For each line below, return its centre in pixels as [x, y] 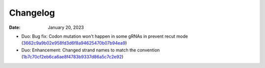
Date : [15, 27]
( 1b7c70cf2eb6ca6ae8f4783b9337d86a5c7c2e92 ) [72, 57]
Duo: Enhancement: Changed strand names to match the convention [91, 50]
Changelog [32, 13]
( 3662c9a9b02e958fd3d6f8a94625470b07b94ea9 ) [74, 43]
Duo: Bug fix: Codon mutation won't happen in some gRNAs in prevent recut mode [105, 36]
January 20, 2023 [66, 27]
